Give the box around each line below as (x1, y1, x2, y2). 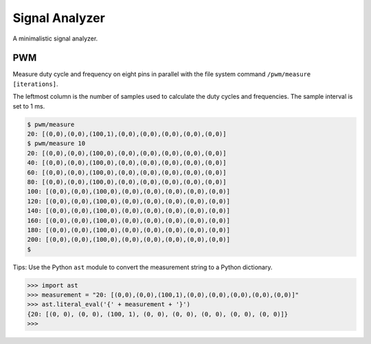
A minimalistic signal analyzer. (12, 34, 98, 43)
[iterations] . (12, 80, 58, 88)
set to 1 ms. (12, 102, 45, 110)
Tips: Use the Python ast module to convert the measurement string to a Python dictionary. (12, 263, 273, 271)
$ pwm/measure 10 (27, 139, 86, 148)
